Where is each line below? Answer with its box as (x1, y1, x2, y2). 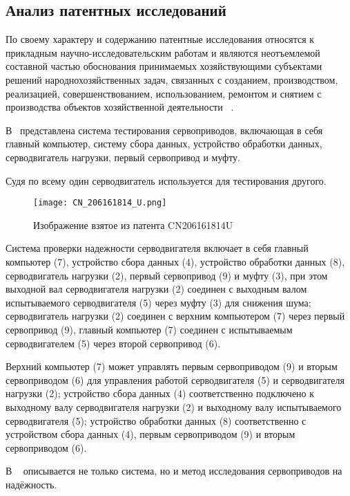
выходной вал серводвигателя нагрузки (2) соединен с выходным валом (6, 282, 307, 296)
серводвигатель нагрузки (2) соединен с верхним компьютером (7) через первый (6, 309, 345, 323)
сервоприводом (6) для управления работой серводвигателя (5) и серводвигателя (6, 372, 344, 387)
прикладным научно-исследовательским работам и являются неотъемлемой (6, 45, 320, 59)
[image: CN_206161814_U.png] (33, 198, 167, 208)
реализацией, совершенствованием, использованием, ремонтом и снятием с (6, 86, 322, 100)
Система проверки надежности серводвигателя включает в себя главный (6, 241, 309, 255)
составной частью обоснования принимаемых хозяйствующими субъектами (6, 59, 322, 73)
